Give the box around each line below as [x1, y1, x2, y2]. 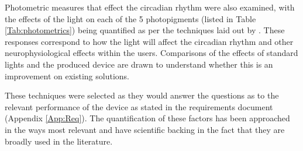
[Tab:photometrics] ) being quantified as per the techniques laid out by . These [5, 24, 285, 36]
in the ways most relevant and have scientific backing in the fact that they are [5, 123, 285, 135]
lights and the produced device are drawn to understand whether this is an [5, 58, 273, 70]
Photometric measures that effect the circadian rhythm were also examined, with [5, 1, 295, 13]
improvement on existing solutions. [5, 69, 129, 82]
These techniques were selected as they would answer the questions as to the [5, 89, 279, 101]
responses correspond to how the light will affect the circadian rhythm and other [5, 35, 294, 47]
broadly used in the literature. [5, 135, 113, 147]
